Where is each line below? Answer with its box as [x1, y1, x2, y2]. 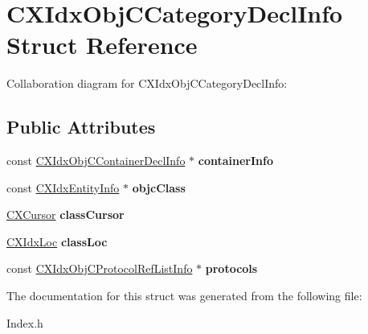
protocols [205, 260, 258, 277]
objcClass [132, 179, 186, 196]
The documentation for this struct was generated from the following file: [6, 287, 362, 304]
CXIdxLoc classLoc [6, 233, 108, 249]
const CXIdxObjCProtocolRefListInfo [6, 260, 193, 277]
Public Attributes [6, 114, 156, 139]
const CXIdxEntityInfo [6, 179, 120, 196]
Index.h [6, 314, 43, 331]
